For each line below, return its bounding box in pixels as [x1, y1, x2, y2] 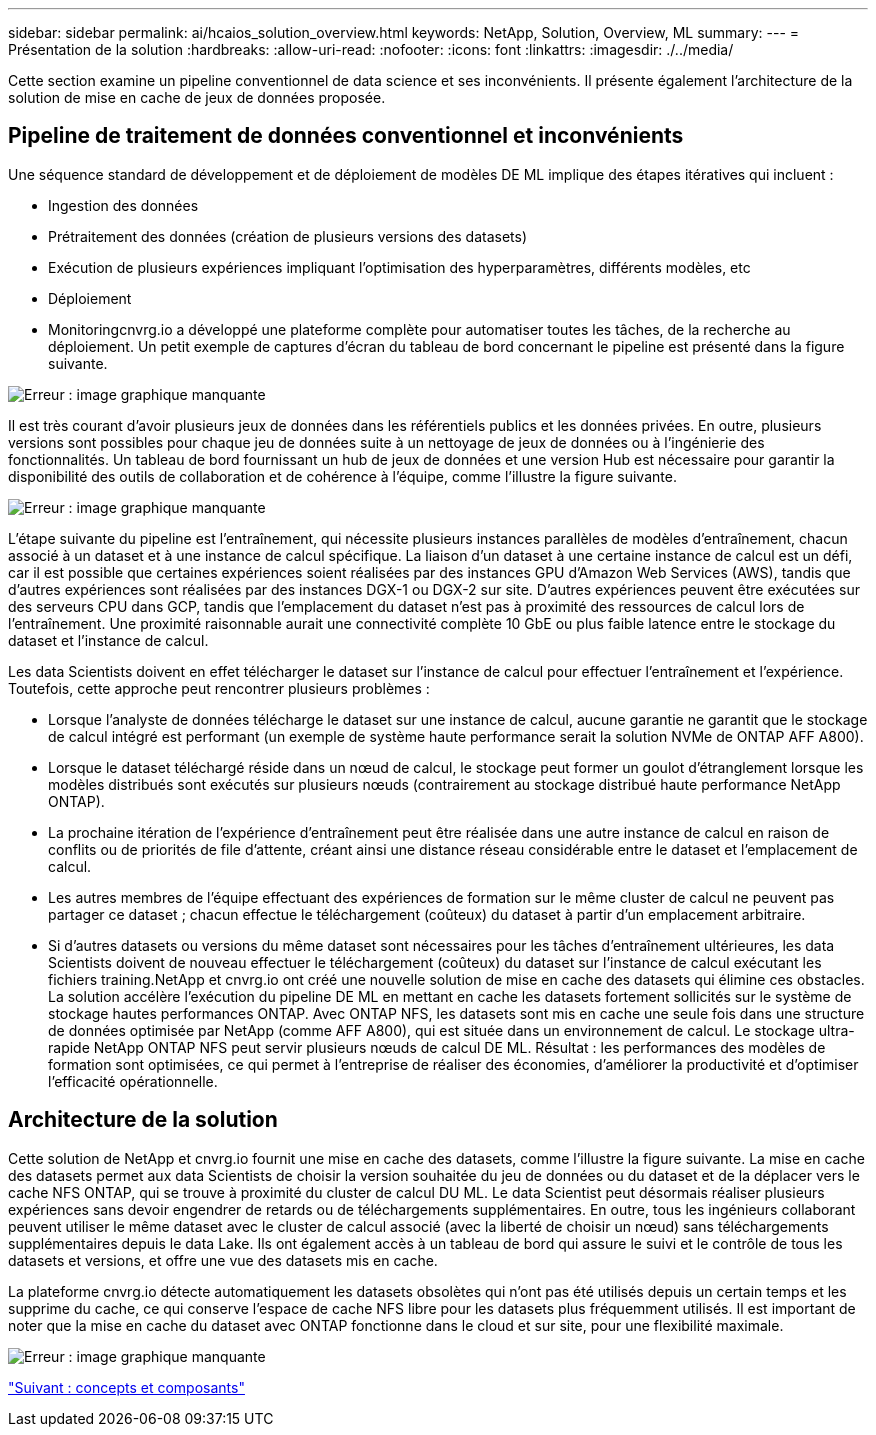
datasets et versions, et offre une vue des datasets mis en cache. [8, 1251, 438, 1269]
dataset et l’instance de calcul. [8, 631, 209, 649]
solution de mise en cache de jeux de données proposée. [8, 89, 386, 106]
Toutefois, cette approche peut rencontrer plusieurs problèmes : [8, 679, 430, 697]
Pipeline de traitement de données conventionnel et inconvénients [8, 123, 684, 149]
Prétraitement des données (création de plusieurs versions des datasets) [48, 227, 528, 245]
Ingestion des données [48, 196, 199, 214]
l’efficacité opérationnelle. [48, 1072, 218, 1090]
